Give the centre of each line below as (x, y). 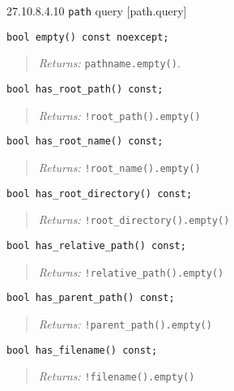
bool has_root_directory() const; (100, 193)
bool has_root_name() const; (85, 142)
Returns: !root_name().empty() (119, 167)
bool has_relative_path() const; (96, 245)
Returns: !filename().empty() (117, 376)
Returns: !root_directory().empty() (134, 219)
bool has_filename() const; (82, 350)
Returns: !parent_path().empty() (125, 323)
